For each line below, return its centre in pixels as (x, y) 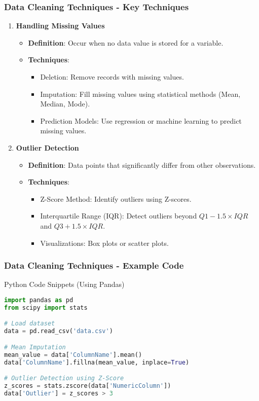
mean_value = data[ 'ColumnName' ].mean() (73, 355)
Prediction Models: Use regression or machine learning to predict (141, 120)
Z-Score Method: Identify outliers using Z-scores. (116, 198)
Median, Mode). (65, 104)
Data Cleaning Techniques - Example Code (94, 265)
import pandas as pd (39, 300)
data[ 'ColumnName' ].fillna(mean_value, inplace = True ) (97, 362)
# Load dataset (30, 324)
